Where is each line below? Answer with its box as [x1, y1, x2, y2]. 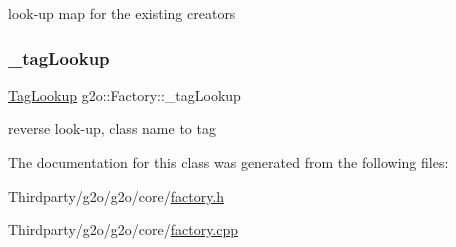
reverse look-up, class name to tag [8, 118, 216, 139]
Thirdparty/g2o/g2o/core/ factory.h [8, 185, 225, 206]
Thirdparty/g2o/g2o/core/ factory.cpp [8, 219, 239, 240]
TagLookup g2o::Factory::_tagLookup [8, 84, 241, 105]
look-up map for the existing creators [8, 3, 236, 23]
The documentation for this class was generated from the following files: [8, 152, 449, 172]
